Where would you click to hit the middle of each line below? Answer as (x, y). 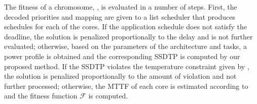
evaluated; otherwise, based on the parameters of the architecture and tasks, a (125, 46)
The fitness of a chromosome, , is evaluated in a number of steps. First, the (121, 7)
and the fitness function (41, 96)
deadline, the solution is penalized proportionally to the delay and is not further (128, 36)
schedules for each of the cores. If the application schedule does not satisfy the (125, 27)
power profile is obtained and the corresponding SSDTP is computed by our (122, 56)
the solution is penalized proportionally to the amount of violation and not (120, 76)
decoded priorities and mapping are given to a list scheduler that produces (120, 16)
